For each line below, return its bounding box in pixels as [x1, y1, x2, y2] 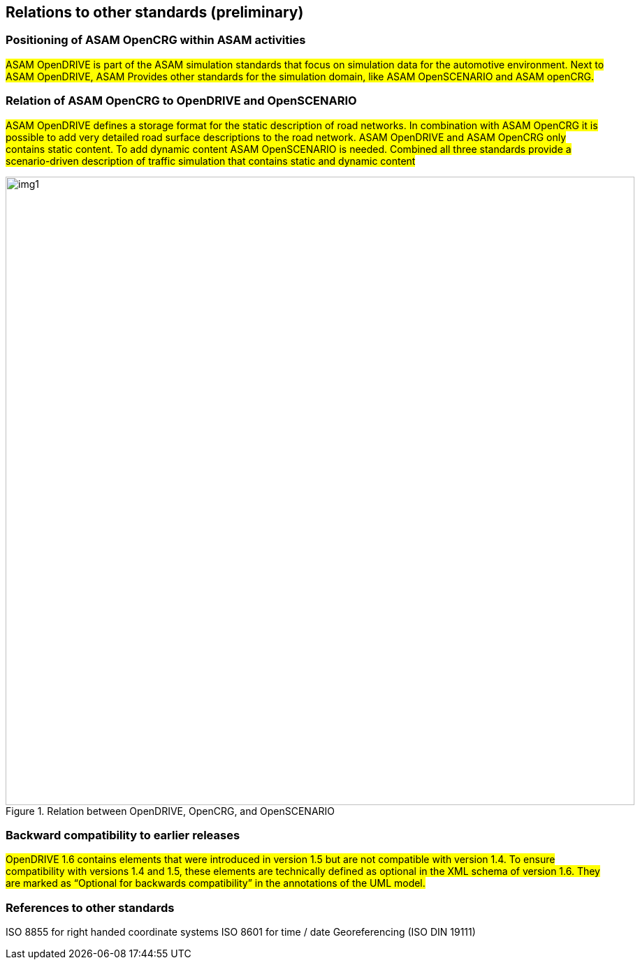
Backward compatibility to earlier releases [6, 827, 240, 842]
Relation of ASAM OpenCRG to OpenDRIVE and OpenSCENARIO [6, 94, 357, 108]
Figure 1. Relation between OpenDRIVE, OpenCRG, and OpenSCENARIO [6, 804, 335, 817]
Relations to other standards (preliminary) [6, 3, 304, 21]
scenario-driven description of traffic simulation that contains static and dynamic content [6, 154, 416, 167]
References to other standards [6, 900, 175, 915]
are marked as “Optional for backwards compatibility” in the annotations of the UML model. [6, 877, 426, 890]
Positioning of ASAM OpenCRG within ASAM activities [6, 33, 306, 47]
